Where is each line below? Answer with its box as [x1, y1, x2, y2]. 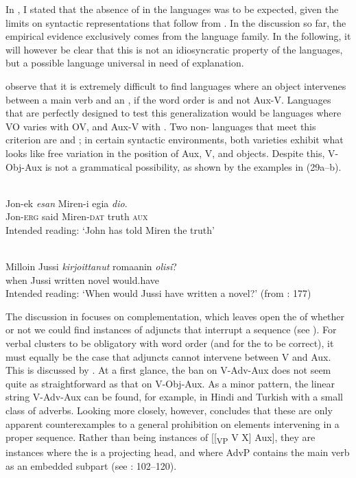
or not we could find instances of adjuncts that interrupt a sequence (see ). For [5, 322, 337, 337]
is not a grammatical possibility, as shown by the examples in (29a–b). [45, 159, 342, 174]
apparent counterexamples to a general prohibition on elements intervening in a [5, 416, 340, 431]
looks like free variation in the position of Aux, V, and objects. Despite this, [5, 145, 325, 160]
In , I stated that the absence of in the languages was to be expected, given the [5, 2, 339, 16]
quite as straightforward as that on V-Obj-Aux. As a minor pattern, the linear [5, 376, 335, 390]
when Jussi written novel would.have [5, 272, 159, 287]
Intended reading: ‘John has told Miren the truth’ [5, 222, 215, 237]
